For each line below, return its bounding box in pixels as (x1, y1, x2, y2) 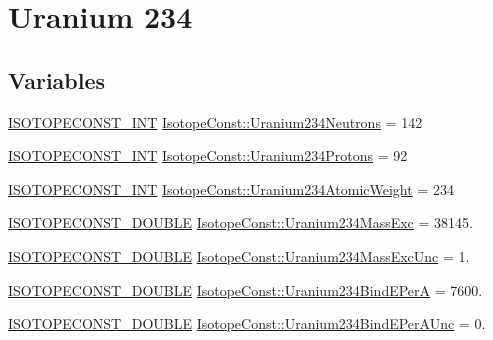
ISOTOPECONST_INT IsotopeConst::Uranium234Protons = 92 (8, 145, 408, 166)
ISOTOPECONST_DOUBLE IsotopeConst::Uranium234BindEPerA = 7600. (8, 279, 483, 300)
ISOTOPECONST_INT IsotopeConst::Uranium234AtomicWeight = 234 (8, 178, 454, 199)
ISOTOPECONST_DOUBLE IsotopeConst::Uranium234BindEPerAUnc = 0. (8, 313, 486, 334)
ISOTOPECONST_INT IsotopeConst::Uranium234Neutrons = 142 (8, 111, 423, 132)
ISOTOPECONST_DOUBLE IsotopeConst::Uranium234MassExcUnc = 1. (8, 245, 470, 266)
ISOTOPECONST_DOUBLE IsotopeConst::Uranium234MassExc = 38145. (8, 212, 473, 233)
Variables (8, 64, 106, 95)
